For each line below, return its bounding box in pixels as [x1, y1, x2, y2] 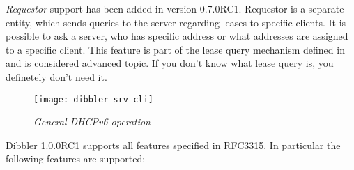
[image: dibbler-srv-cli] [33, 94, 153, 105]
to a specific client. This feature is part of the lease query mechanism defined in [6, 42, 345, 56]
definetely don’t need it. [6, 69, 107, 84]
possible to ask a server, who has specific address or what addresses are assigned [6, 29, 348, 43]
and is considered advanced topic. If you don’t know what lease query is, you [6, 56, 334, 70]
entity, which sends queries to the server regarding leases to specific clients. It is [6, 15, 346, 29]
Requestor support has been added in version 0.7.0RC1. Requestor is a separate [6, 1, 344, 15]
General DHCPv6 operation [33, 114, 151, 129]
